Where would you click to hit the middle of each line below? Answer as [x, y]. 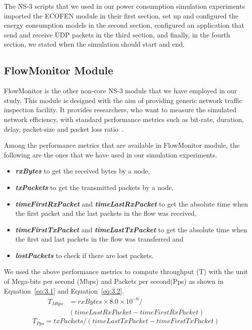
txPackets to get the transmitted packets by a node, [94, 187]
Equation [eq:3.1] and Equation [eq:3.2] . [64, 290]
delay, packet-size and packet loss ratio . [64, 129]
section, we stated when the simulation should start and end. [94, 44]
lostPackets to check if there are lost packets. [84, 255]
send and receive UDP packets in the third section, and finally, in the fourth [117, 34]
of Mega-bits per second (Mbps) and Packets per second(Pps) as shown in [114, 281]
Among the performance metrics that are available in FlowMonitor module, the [122, 145]
